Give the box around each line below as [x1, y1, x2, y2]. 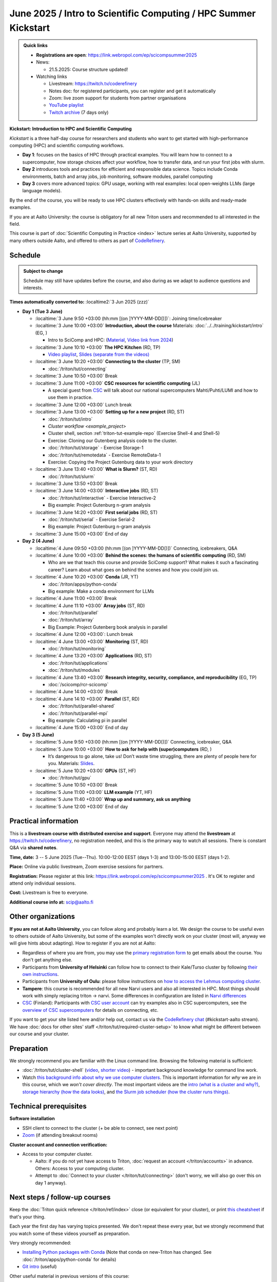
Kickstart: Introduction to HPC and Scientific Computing [9, 126, 132, 132]
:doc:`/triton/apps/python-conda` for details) [22, 1256, 116, 1263]
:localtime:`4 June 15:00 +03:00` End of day [35, 725, 128, 731]
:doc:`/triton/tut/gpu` [48, 775, 92, 781]
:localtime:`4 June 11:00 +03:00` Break [35, 595, 117, 602]
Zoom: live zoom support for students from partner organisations [49, 95, 187, 101]
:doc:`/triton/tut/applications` [48, 659, 109, 666]
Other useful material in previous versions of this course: [9, 1273, 130, 1279]
